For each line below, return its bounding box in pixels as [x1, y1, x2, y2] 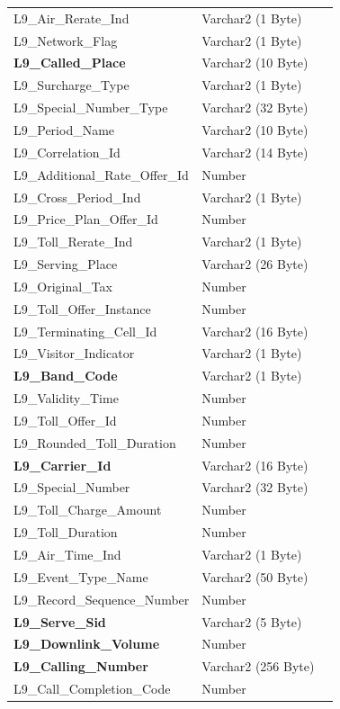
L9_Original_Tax [13, 276, 112, 295]
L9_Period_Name [13, 120, 115, 139]
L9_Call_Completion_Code [13, 679, 171, 698]
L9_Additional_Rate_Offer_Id [13, 165, 189, 184]
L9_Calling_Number [13, 657, 148, 676]
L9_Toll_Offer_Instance [13, 299, 151, 318]
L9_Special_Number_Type [13, 98, 168, 117]
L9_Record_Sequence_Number [13, 589, 190, 608]
